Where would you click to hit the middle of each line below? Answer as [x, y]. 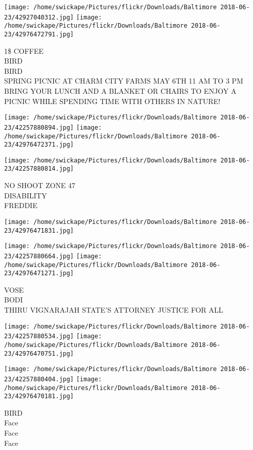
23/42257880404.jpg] [39, 379]
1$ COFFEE [24, 50]
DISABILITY [26, 195]
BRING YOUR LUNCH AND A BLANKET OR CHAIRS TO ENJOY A [120, 91]
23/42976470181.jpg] [39, 396]
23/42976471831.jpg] [39, 230]
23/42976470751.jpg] [39, 353]
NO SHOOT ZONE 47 [40, 185]
